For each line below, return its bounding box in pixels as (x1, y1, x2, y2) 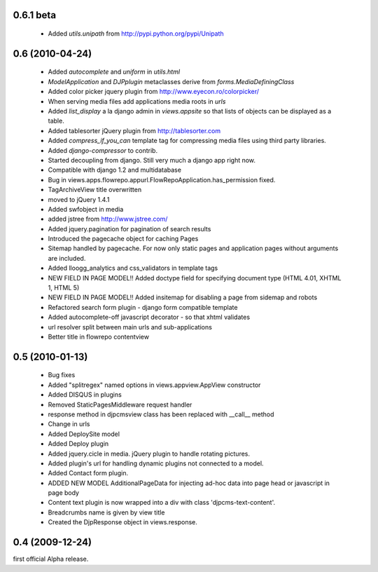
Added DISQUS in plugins (48, 390, 122, 399)
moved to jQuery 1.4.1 (48, 195, 110, 203)
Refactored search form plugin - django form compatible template (48, 303, 238, 311)
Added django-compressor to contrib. (48, 146, 157, 154)
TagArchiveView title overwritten (48, 186, 142, 194)
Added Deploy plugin (48, 440, 109, 448)
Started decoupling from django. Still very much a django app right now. (48, 156, 255, 164)
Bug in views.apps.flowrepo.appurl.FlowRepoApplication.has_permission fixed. (48, 175, 276, 184)
